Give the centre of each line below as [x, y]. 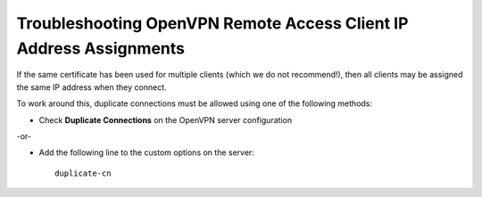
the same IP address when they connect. [91, 87]
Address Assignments [101, 48]
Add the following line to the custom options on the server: [146, 152]
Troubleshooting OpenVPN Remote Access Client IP [212, 23]
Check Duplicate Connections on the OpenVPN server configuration [166, 119]
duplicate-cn [83, 173]
